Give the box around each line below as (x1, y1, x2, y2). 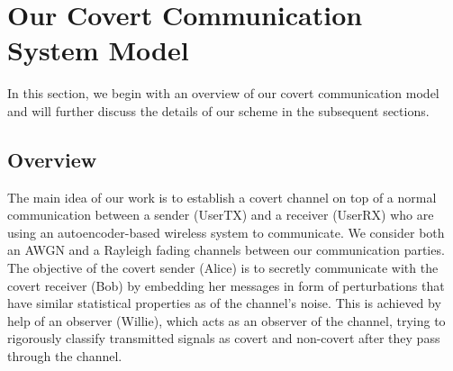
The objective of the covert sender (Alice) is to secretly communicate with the (7, 258, 439, 277)
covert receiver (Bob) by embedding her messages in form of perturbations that (7, 276, 445, 294)
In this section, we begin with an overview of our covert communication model (7, 84, 439, 103)
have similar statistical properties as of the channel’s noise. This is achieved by (7, 294, 441, 312)
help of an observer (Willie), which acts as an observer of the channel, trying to (7, 311, 446, 330)
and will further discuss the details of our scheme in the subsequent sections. (7, 101, 430, 120)
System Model (7, 32, 189, 68)
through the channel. (7, 347, 122, 366)
